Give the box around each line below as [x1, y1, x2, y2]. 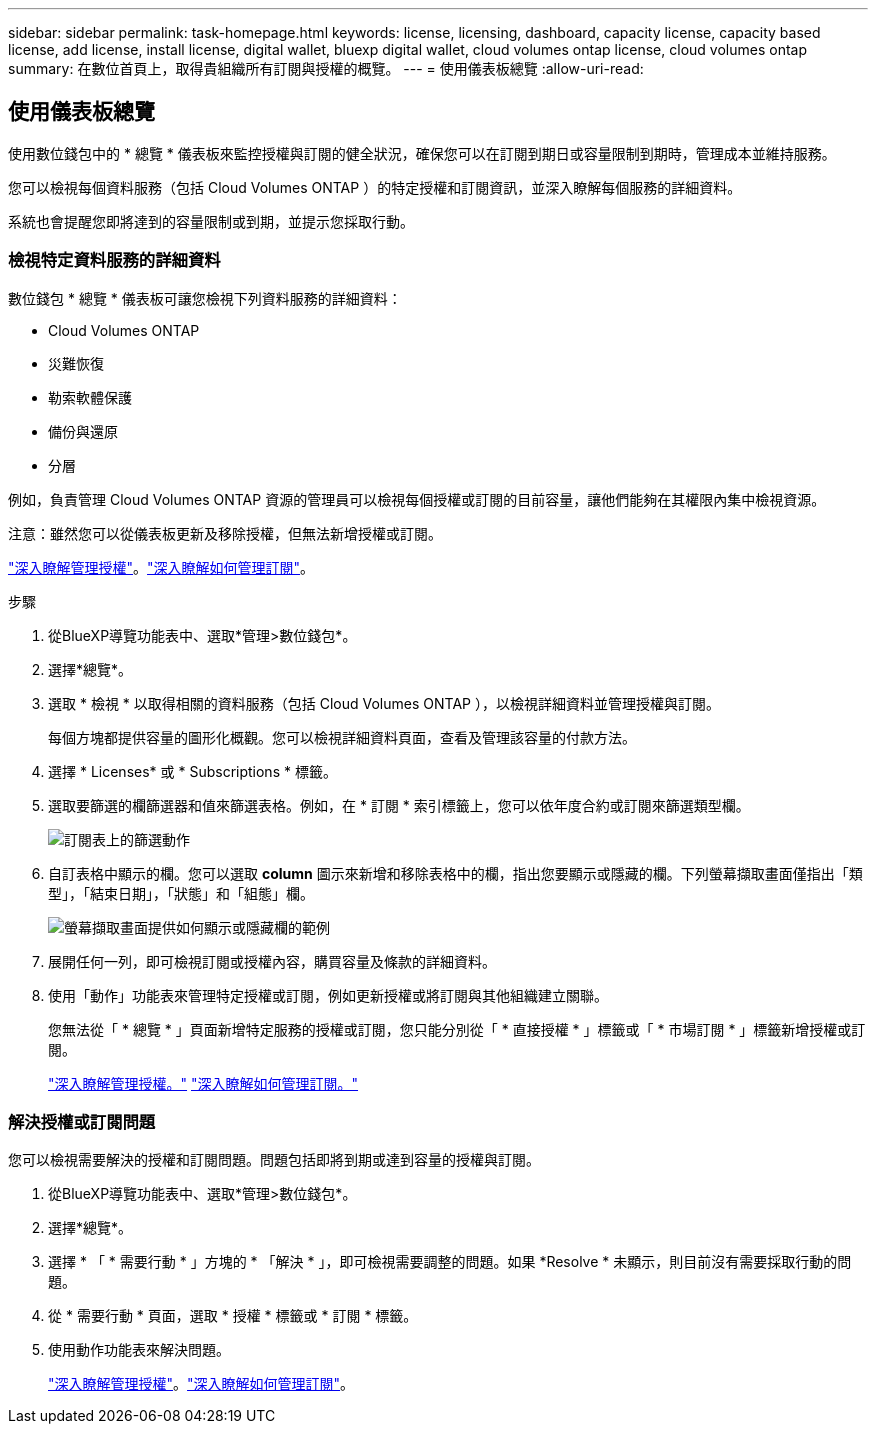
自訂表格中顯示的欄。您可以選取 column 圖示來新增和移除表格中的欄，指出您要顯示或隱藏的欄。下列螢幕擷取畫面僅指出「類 [48, 864, 863, 882]
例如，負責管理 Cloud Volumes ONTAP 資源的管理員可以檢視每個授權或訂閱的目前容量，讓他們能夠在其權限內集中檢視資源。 [8, 490, 826, 508]
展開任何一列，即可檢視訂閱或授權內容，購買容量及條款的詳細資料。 [48, 952, 496, 970]
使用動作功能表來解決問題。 [48, 1341, 230, 1359]
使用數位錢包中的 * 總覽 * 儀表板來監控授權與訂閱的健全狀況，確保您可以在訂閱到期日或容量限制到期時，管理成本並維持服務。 [8, 144, 836, 162]
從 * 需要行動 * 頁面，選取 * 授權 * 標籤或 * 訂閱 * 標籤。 [48, 1307, 418, 1325]
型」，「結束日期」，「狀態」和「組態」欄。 [48, 884, 314, 902]
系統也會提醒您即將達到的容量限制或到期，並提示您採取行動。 [8, 212, 414, 230]
